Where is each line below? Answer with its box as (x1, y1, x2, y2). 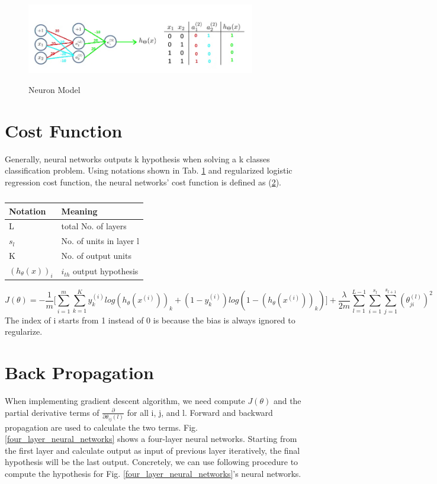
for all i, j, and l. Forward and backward (127, 406, 273, 418)
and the (273, 395, 301, 407)
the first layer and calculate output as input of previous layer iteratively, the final (5, 444, 300, 456)
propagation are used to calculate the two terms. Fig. (5, 421, 198, 433)
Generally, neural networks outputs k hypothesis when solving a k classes (5, 152, 270, 165)
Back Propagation (5, 360, 154, 384)
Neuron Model (28, 84, 81, 96)
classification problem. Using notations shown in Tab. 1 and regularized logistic (5, 164, 293, 177)
